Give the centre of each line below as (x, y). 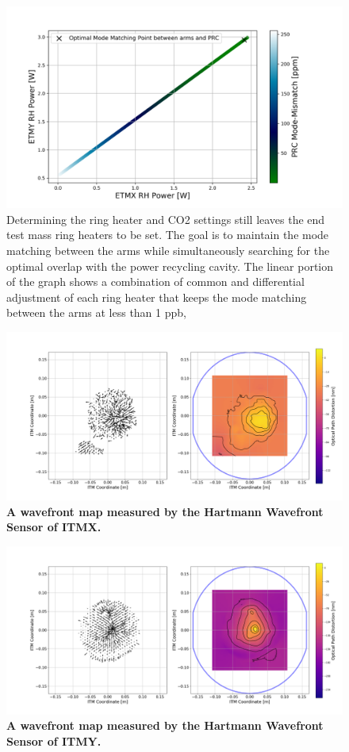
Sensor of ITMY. (54, 740)
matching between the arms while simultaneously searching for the (168, 251)
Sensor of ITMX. (54, 527)
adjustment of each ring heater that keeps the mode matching (157, 297)
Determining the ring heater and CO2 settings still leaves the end (166, 219)
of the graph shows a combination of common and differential (155, 282)
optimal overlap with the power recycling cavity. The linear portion (170, 266)
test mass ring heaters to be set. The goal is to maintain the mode (168, 235)
